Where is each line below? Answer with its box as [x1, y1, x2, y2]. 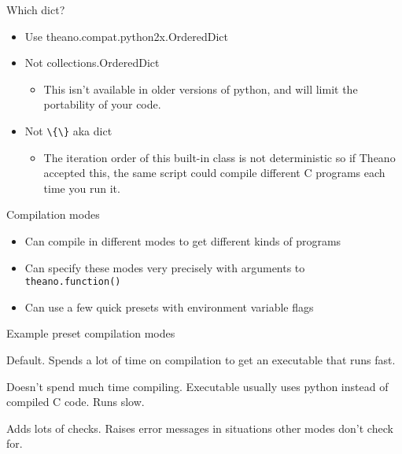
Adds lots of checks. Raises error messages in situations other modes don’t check [6, 419, 393, 436]
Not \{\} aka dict [24, 122, 112, 138]
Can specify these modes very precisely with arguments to [24, 259, 305, 275]
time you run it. [43, 179, 120, 196]
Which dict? [6, 2, 65, 17]
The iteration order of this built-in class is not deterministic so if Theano [43, 149, 396, 165]
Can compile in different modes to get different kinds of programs [24, 233, 341, 249]
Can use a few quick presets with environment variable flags [24, 298, 314, 315]
